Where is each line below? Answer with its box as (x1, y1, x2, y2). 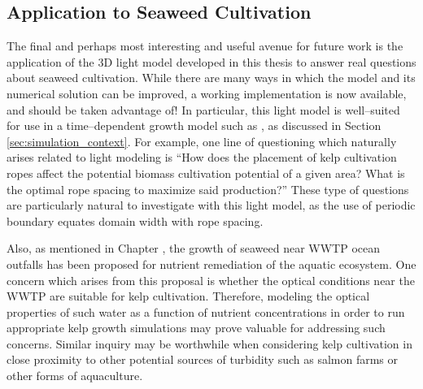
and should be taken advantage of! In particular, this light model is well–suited (7, 101, 400, 118)
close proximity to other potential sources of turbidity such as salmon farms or (7, 351, 399, 368)
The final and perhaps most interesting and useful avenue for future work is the (7, 37, 403, 54)
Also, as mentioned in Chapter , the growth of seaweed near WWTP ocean (7, 240, 381, 257)
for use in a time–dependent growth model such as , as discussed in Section (7, 117, 382, 134)
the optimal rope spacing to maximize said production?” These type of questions (7, 180, 409, 197)
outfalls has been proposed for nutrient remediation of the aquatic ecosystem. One (7, 255, 416, 272)
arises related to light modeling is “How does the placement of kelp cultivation (7, 149, 397, 166)
